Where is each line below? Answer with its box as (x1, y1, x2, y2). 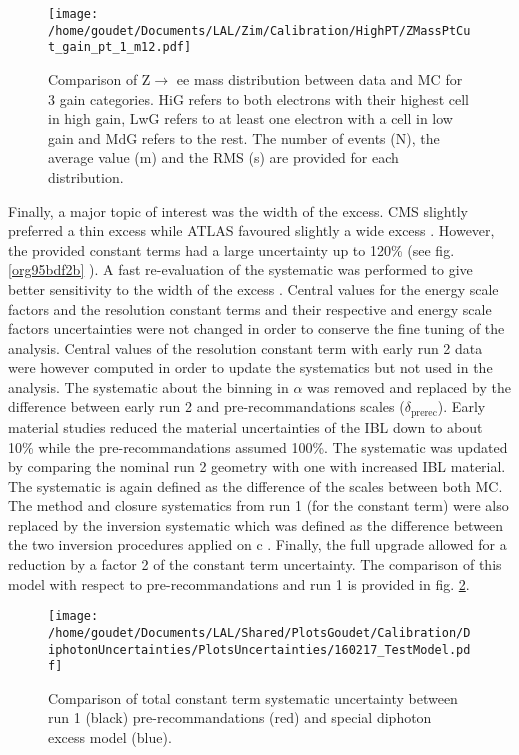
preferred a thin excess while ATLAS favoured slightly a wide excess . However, (8, 220, 495, 241)
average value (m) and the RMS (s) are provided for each (48, 147, 399, 168)
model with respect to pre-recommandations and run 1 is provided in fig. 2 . (8, 573, 470, 594)
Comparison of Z (48, 68, 151, 89)
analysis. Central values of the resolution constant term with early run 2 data (8, 337, 483, 358)
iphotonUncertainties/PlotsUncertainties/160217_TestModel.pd (48, 642, 471, 657)
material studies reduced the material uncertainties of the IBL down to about (8, 416, 483, 437)
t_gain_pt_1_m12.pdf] (48, 40, 192, 55)
